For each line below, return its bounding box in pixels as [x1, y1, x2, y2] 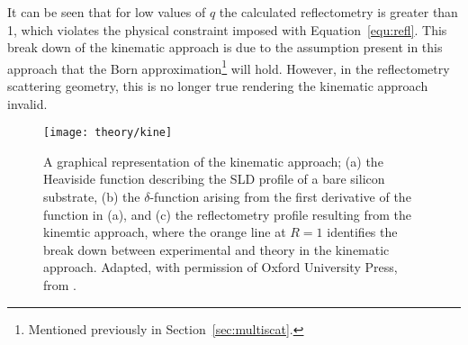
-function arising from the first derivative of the [149, 187, 411, 206]
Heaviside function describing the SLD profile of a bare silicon [43, 169, 385, 188]
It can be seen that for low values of [7, 3, 206, 21]
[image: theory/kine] [43, 126, 173, 140]
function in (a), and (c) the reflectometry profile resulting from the [43, 204, 412, 223]
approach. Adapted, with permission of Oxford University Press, [43, 258, 398, 277]
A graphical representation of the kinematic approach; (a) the [43, 151, 383, 170]
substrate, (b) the [43, 187, 140, 206]
